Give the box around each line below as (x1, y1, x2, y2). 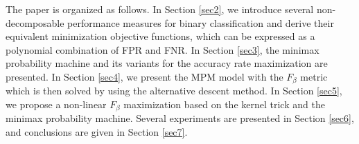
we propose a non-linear (6, 97, 107, 112)
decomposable (6, 15, 64, 30)
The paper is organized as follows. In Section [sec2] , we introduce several (6, 2, 314, 16)
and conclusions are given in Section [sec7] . (6, 125, 188, 139)
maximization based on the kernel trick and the (123, 97, 325, 112)
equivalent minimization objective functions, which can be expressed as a (6, 29, 315, 43)
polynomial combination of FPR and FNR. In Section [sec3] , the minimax (6, 42, 319, 56)
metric (300, 69, 328, 83)
